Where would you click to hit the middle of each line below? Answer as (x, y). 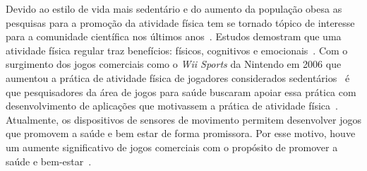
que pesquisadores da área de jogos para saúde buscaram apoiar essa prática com (181, 92)
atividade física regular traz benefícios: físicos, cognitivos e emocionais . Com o (177, 50)
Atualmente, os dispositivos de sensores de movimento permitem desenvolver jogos (183, 119)
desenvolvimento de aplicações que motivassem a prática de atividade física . (172, 106)
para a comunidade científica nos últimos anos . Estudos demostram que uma (174, 36)
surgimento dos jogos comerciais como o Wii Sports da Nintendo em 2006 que (174, 64)
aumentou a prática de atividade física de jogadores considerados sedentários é (178, 77)
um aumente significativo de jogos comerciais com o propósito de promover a (172, 147)
